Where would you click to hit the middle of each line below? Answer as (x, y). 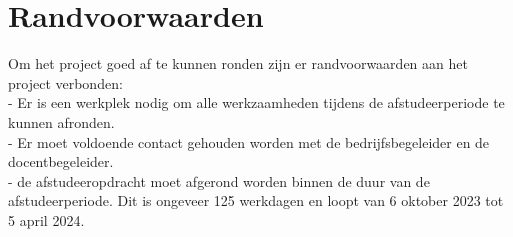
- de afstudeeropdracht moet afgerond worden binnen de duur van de (219, 180)
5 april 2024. (46, 219)
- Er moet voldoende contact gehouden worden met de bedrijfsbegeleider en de (249, 141)
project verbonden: (65, 82)
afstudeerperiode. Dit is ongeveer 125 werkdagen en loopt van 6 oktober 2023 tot (256, 200)
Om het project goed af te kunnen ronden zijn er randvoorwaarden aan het (238, 63)
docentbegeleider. (61, 161)
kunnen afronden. (61, 121)
